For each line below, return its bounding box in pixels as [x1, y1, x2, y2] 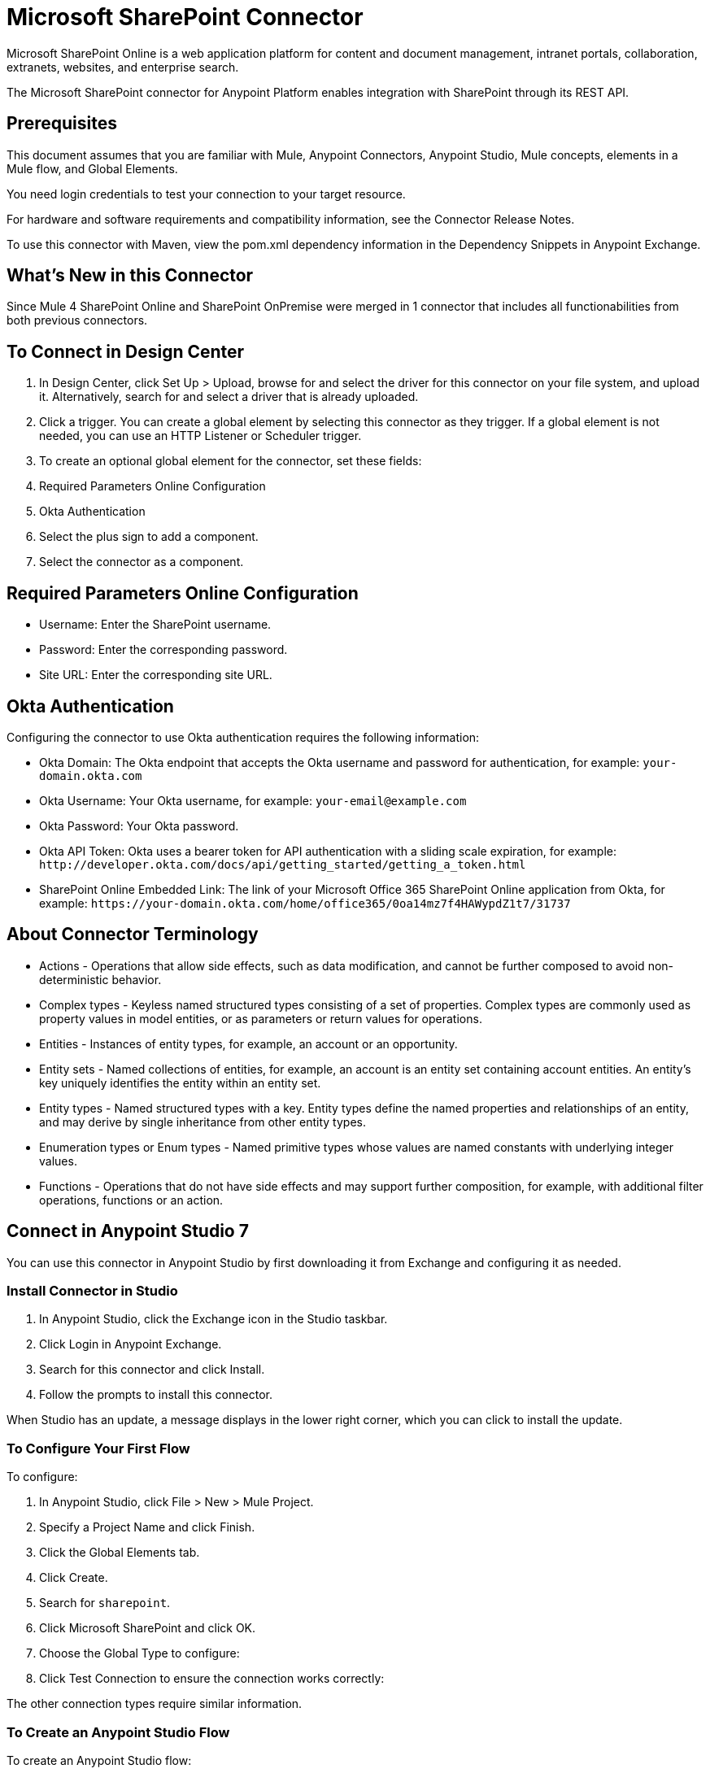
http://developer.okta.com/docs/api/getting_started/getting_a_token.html [39, 857, 526, 871]
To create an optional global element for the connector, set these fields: [39, 454, 422, 468]
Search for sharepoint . [39, 1596, 171, 1610]
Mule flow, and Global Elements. [7, 161, 178, 176]
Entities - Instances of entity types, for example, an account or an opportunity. [39, 1036, 458, 1051]
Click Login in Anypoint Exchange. [39, 1337, 222, 1352]
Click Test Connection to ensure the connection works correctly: [39, 1671, 385, 1686]
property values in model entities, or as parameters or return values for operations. [39, 1011, 482, 1026]
